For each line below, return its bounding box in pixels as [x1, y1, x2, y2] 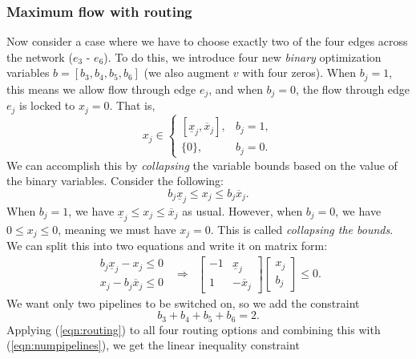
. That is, [109, 97, 155, 114]
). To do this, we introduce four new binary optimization [103, 48, 382, 65]
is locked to [19, 97, 75, 114]
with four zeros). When [242, 64, 357, 81]
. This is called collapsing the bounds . [210, 221, 394, 238]
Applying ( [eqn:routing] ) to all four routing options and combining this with [6, 321, 381, 337]
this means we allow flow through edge [6, 80, 196, 97]
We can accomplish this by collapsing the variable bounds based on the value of [6, 156, 398, 173]
